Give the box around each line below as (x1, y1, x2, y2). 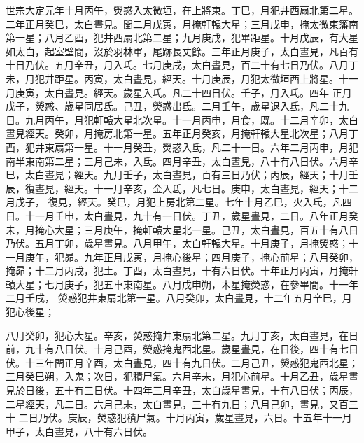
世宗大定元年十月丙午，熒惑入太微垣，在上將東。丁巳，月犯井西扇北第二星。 (6, 3, 358, 17)
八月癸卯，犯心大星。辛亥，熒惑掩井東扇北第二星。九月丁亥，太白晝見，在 (6, 328, 349, 342)
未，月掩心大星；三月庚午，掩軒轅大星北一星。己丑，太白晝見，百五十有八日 (6, 222, 358, 237)
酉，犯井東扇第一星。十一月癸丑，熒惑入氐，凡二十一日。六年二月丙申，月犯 (6, 139, 358, 154)
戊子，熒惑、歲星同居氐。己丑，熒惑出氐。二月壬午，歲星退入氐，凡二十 (6, 99, 339, 113)
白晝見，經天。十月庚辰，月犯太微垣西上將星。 (122, 71, 339, 85)
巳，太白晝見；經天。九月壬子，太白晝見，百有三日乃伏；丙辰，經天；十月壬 (6, 167, 358, 182)
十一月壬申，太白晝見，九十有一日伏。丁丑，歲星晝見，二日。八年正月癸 (24, 208, 358, 223)
